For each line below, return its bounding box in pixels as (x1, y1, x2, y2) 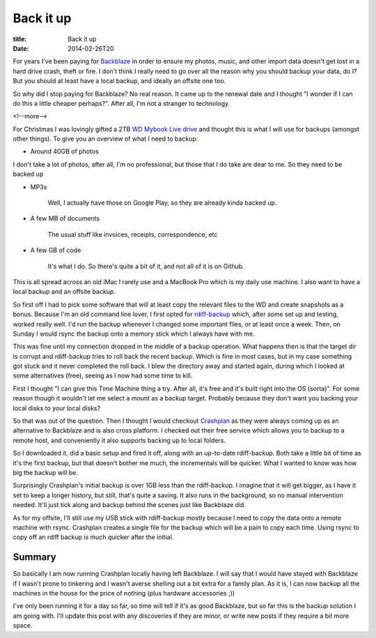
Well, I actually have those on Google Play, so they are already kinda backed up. (47, 199, 277, 207)
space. (13, 621, 33, 630)
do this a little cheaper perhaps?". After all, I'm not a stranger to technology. (13, 99, 230, 107)
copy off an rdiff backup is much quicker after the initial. (13, 533, 174, 541)
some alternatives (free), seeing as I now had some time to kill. (13, 371, 193, 380)
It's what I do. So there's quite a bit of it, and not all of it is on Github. (47, 262, 244, 270)
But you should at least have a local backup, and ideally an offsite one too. (13, 77, 226, 85)
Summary (13, 551, 56, 563)
